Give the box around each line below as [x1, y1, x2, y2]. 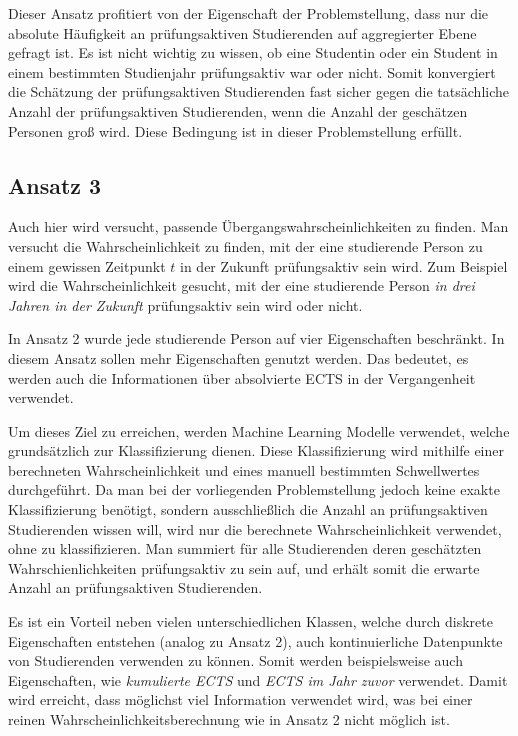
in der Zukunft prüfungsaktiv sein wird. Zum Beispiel [180, 255, 508, 276]
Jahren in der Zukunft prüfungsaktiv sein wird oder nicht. [8, 294, 363, 315]
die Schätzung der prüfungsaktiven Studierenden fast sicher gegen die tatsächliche [8, 81, 509, 102]
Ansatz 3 [8, 169, 102, 200]
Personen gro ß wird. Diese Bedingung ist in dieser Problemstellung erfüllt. [8, 120, 463, 141]
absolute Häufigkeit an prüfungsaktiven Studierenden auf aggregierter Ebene [8, 22, 477, 43]
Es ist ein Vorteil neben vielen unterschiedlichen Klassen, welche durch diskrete [8, 611, 493, 632]
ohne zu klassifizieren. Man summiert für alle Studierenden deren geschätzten [8, 538, 482, 559]
